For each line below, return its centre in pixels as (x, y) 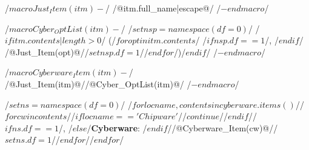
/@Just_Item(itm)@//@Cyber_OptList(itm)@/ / (98, 83)
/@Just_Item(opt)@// (47, 52)
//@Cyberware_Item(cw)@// (223, 127)
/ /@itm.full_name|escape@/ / (163, 8)
